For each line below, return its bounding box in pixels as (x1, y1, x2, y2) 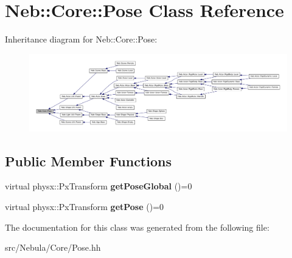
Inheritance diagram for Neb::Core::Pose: (5, 33, 158, 46)
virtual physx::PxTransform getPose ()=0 (5, 200, 164, 213)
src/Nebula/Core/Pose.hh (5, 241, 101, 254)
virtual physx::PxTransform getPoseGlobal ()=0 (5, 180, 192, 192)
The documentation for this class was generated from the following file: (5, 220, 269, 233)
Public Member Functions (5, 151, 172, 170)
